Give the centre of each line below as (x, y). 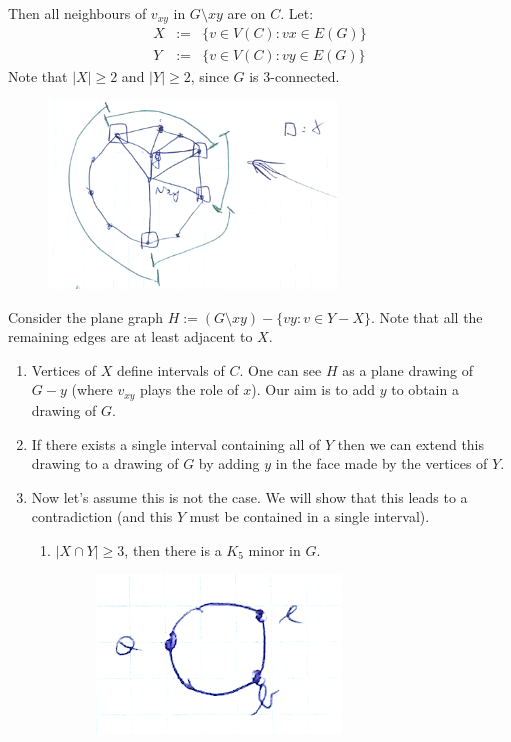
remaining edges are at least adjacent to (130, 336)
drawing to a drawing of (105, 463)
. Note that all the (426, 316)
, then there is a (173, 549)
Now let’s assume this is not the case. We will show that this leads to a (249, 496)
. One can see (280, 369)
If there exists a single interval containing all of (176, 443)
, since (209, 75)
